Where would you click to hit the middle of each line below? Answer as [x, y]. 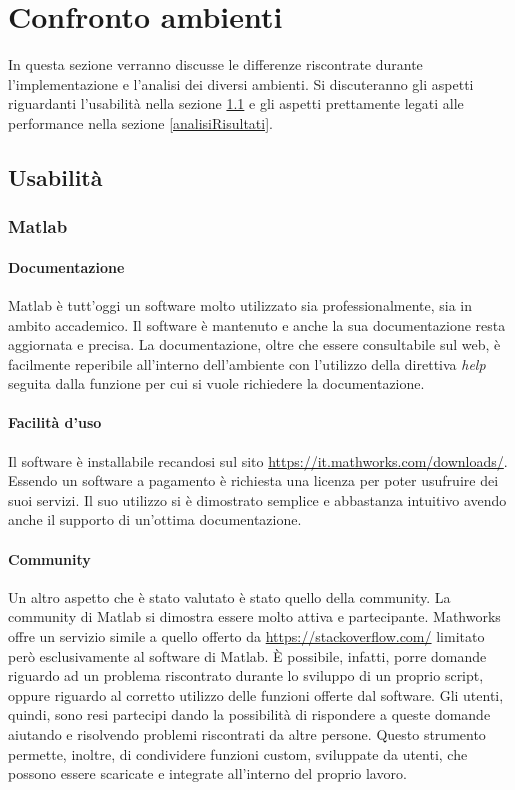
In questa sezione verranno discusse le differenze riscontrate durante [215, 64]
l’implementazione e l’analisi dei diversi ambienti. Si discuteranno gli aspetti [241, 83]
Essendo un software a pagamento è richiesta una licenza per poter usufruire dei [253, 480]
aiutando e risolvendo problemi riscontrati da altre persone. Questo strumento [247, 734]
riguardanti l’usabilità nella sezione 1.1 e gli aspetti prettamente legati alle [236, 103]
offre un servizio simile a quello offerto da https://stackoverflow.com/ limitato [246, 636]
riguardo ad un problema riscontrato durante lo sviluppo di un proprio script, [246, 675]
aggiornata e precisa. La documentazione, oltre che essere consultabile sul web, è [254, 344]
